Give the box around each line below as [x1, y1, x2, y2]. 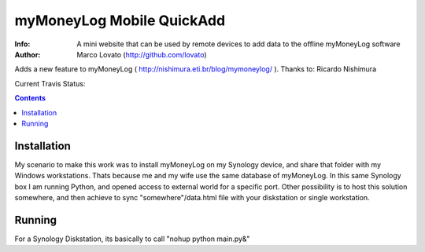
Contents [14, 93, 46, 103]
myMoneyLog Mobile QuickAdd [14, 12, 226, 29]
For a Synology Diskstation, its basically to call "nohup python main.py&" [14, 234, 250, 243]
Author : [14, 49, 41, 59]
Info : [14, 39, 31, 49]
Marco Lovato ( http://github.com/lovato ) [76, 49, 207, 59]
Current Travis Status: [14, 79, 86, 88]
